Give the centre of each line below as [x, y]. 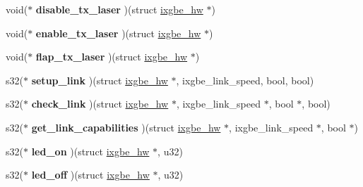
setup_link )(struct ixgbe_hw [100, 80]
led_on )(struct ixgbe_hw [90, 151]
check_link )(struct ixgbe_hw [100, 104]
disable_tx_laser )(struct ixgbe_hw [119, 9]
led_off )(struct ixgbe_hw [90, 175]
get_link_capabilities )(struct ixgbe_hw [126, 127]
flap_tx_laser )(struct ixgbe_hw [112, 57]
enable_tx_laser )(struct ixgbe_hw [118, 33]
